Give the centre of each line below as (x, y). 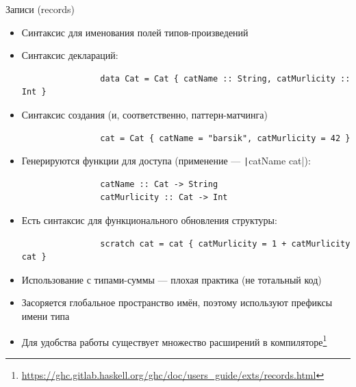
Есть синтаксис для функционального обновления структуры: (149, 220)
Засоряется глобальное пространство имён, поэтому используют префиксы (177, 302)
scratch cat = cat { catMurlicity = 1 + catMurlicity (225, 244)
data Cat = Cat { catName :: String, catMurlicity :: (225, 78)
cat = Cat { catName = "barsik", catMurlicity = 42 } (225, 138)
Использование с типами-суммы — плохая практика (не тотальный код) (171, 279)
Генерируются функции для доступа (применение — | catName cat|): (166, 161)
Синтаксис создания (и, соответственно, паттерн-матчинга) (144, 114)
